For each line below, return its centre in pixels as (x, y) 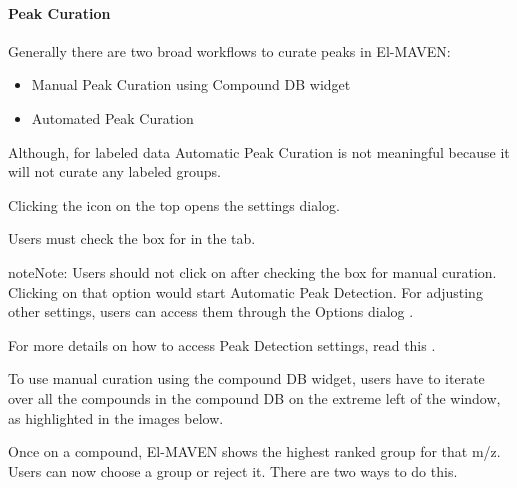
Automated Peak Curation (112, 117)
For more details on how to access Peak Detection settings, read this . (222, 344)
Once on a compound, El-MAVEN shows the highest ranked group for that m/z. (254, 451)
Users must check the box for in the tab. (132, 238)
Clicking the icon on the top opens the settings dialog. (174, 204)
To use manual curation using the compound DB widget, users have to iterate (246, 378)
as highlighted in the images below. (116, 417)
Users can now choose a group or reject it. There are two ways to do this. (233, 470)
